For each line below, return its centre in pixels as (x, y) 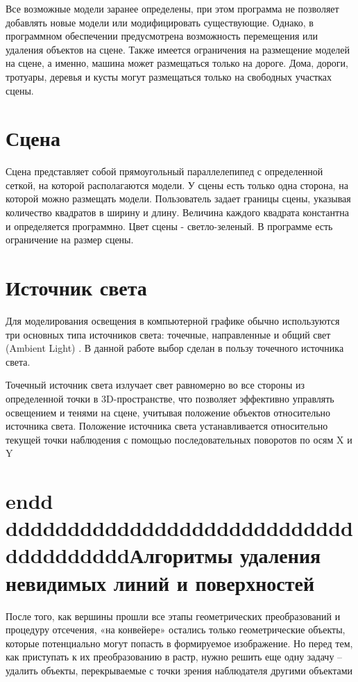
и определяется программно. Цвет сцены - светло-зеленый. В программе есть (169, 226)
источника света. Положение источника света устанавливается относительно (167, 426)
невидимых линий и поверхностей (160, 582)
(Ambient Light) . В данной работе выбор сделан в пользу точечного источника (175, 348)
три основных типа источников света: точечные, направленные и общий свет (168, 334)
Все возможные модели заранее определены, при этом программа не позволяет (172, 8)
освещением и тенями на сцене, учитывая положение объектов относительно (168, 412)
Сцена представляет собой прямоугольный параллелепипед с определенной (164, 171)
